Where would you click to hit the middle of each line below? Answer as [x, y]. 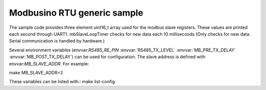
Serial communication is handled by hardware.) [57, 41]
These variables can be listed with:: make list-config [62, 82]
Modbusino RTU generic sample [76, 13]
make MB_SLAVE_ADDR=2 [36, 72]
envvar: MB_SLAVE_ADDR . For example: [49, 64]
